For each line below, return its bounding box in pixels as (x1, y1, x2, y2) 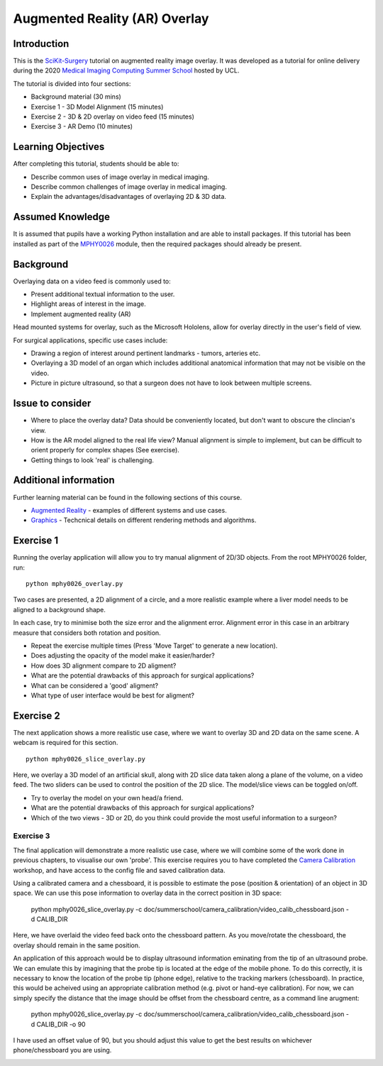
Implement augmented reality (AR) (30, 310, 131, 318)
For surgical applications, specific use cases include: (13, 336, 168, 344)
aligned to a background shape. (13, 605, 106, 614)
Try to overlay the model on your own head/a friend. (30, 793, 184, 802)
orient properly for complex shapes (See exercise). (30, 446, 180, 455)
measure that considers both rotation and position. (13, 629, 161, 637)
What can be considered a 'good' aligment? (30, 681, 159, 690)
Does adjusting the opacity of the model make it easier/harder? (30, 651, 216, 660)
